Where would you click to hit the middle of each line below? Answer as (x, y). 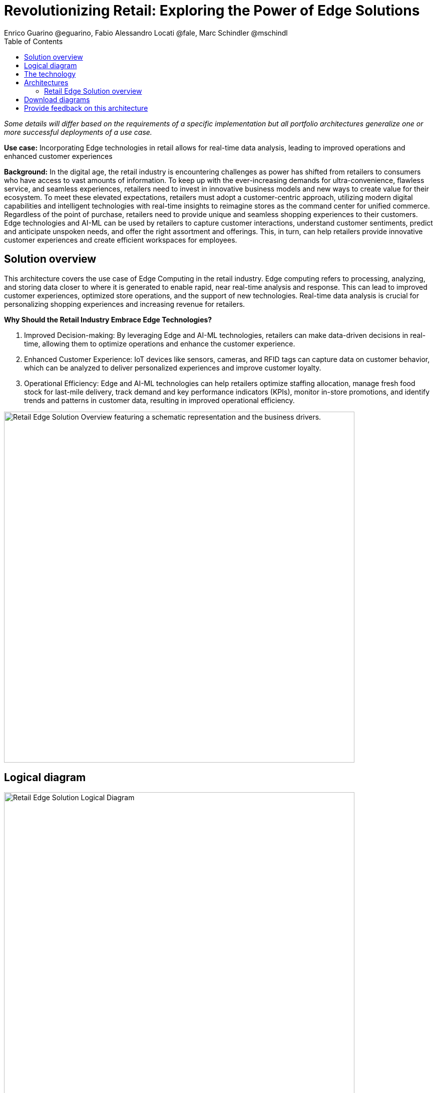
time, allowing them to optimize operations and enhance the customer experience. (160, 343)
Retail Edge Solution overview (93, 91)
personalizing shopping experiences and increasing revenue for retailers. (125, 304)
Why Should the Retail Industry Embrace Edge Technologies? (108, 319)
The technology (50, 74)
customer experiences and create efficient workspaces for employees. (121, 240)
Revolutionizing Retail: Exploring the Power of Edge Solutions (212, 11)
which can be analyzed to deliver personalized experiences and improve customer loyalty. (173, 368)
